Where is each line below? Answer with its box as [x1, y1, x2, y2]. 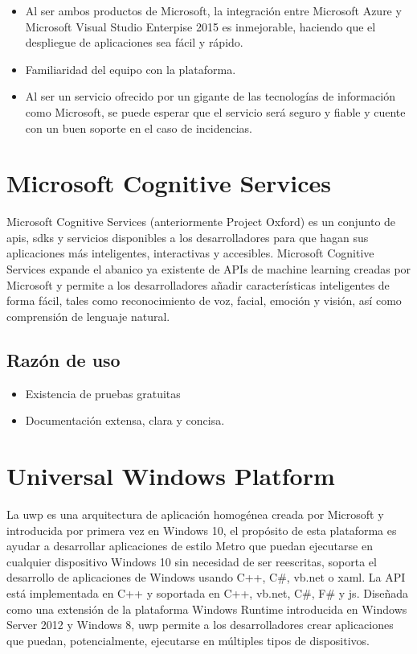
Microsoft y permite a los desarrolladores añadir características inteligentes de [6, 276, 390, 293]
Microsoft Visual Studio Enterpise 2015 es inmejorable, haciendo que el [25, 18, 376, 35]
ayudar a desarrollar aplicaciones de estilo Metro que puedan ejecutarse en [6, 537, 373, 554]
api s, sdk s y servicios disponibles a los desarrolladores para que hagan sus [6, 228, 369, 245]
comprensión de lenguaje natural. [6, 307, 170, 324]
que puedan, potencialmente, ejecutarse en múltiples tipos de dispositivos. [6, 631, 370, 648]
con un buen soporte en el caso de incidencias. [25, 119, 252, 136]
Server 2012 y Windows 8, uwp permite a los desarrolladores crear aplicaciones [6, 616, 394, 633]
